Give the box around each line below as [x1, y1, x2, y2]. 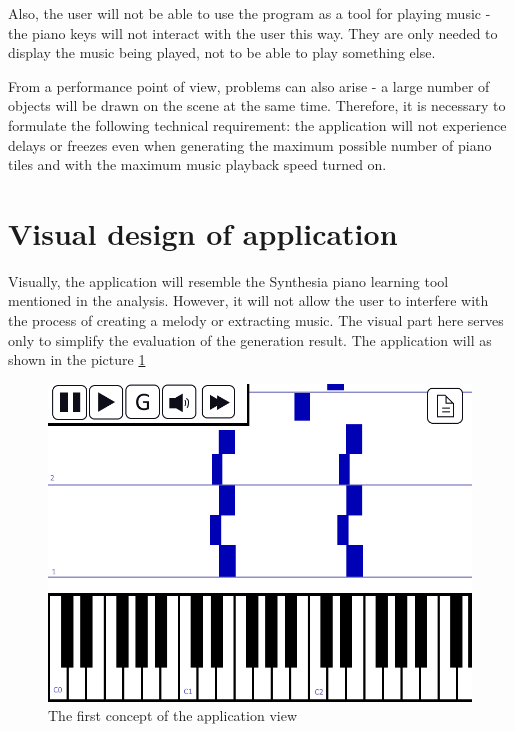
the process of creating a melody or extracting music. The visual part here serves [8, 310, 504, 331]
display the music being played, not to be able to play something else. [8, 42, 436, 63]
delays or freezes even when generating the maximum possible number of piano [8, 134, 492, 155]
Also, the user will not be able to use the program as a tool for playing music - [8, 3, 491, 23]
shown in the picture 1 [8, 349, 146, 370]
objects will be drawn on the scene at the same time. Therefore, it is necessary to [8, 95, 506, 116]
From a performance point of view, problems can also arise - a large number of [8, 75, 490, 96]
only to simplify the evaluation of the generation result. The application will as [8, 329, 492, 350]
